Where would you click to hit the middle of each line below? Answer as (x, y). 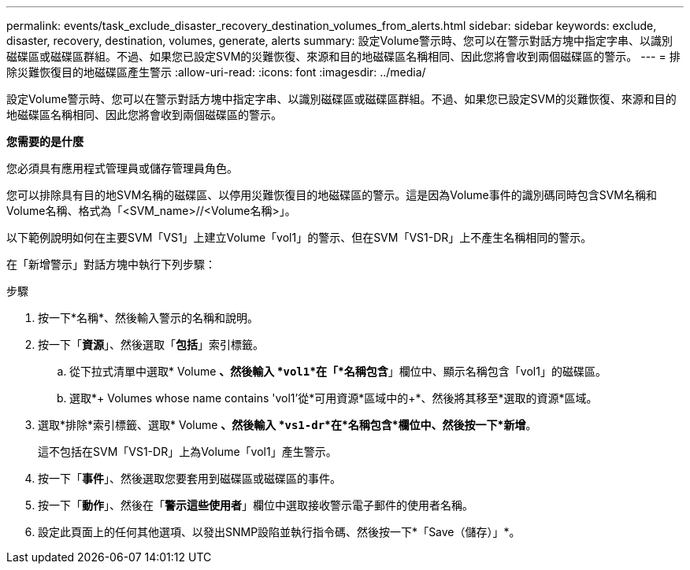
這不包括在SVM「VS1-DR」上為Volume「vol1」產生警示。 (187, 452)
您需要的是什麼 (45, 141)
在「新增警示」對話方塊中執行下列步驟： (111, 264)
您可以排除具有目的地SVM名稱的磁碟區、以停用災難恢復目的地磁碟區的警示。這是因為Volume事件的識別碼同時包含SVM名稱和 (332, 195)
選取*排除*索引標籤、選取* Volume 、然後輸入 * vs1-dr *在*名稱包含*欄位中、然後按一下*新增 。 (287, 425)
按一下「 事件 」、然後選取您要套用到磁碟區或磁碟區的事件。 (189, 478)
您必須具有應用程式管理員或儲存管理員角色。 (122, 168)
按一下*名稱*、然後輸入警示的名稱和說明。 (148, 318)
